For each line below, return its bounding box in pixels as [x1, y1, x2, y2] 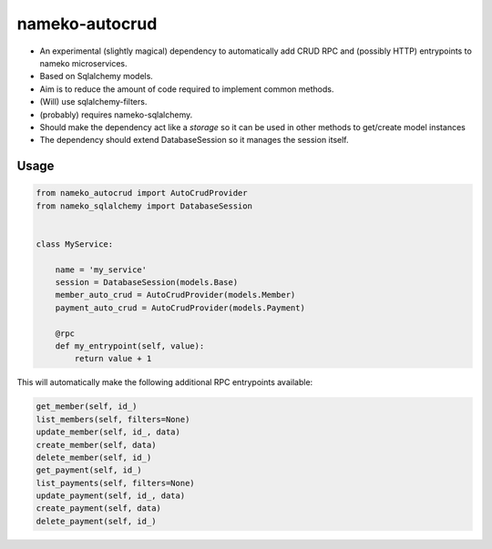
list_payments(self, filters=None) [36, 478, 195, 488]
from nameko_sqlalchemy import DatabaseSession [36, 200, 252, 211]
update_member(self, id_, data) [36, 427, 181, 437]
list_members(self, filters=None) [36, 414, 190, 424]
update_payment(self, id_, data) [36, 491, 186, 501]
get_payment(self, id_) [36, 465, 143, 475]
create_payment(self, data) [36, 503, 161, 513]
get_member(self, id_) [36, 402, 138, 412]
